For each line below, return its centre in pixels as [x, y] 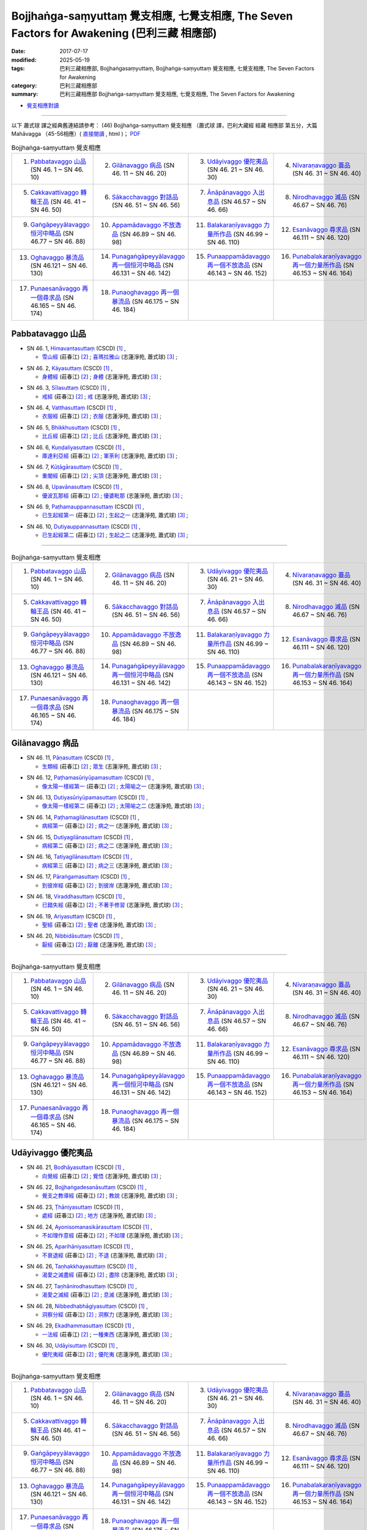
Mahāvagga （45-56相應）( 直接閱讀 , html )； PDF [76, 134]
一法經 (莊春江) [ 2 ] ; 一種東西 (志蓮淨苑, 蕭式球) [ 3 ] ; [107, 1334]
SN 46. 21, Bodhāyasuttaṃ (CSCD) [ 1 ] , [76, 1167]
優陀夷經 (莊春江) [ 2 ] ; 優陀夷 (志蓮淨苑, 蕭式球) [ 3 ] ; [107, 1354]
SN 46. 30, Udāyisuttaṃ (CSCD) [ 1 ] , [72, 1346]
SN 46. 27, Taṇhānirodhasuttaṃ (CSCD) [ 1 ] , [82, 1286]
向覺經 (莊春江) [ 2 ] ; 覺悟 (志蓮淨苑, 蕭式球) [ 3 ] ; [102, 1176]
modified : [24, 60]
